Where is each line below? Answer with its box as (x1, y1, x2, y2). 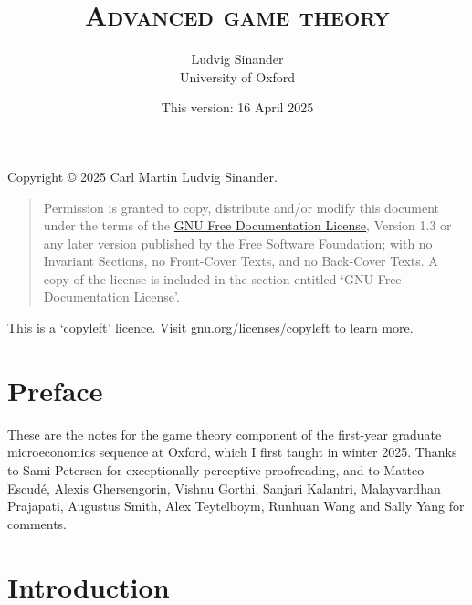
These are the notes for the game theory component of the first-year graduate (7, 424, 442, 443)
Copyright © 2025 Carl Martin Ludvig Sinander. (7, 166, 278, 186)
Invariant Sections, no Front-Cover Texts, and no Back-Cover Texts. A (43, 251, 438, 271)
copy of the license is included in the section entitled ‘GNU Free (43, 269, 402, 288)
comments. (7, 514, 68, 533)
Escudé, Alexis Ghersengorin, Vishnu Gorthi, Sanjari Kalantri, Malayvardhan (7, 478, 441, 497)
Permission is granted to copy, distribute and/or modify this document (43, 197, 440, 217)
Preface (7, 371, 103, 409)
